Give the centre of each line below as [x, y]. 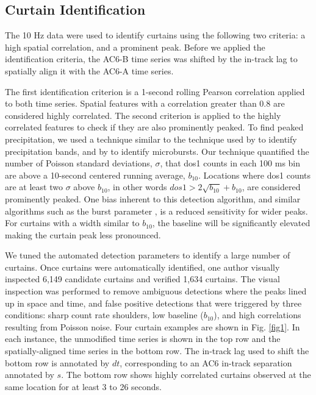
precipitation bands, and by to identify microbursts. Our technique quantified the [157, 151]
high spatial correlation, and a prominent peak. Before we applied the [135, 47]
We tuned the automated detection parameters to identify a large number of [148, 255]
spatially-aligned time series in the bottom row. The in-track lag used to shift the [157, 351]
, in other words [137, 187]
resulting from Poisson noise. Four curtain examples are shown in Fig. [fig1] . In [153, 326]
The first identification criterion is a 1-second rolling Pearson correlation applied [155, 91]
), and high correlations [257, 315]
